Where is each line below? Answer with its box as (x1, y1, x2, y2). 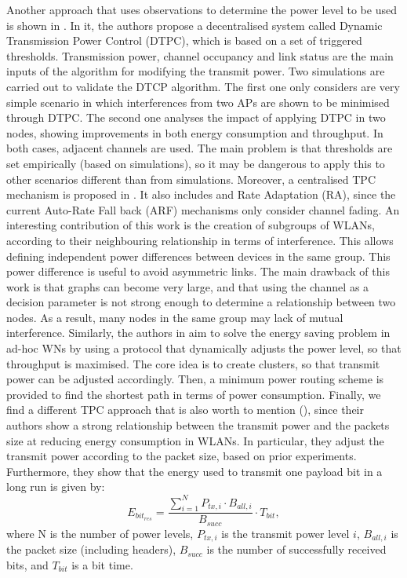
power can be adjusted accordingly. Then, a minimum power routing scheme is (6, 371, 384, 387)
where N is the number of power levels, (6, 525, 194, 541)
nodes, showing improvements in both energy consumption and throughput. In (6, 124, 383, 141)
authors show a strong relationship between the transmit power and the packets (6, 417, 390, 433)
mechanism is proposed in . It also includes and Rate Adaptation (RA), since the (6, 186, 396, 203)
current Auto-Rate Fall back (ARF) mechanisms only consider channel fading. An (6, 201, 400, 218)
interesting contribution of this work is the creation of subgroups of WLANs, (6, 217, 375, 233)
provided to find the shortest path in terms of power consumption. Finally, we (6, 386, 381, 402)
